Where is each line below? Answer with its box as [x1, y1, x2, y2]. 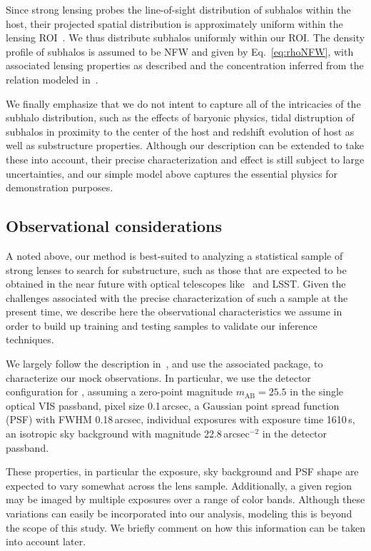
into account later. [6, 534, 86, 549]
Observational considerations [6, 215, 223, 237]
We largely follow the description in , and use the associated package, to [6, 356, 323, 371]
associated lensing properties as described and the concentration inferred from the [6, 58, 364, 73]
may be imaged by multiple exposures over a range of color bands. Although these [6, 492, 365, 507]
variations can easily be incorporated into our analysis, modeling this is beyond [6, 506, 352, 521]
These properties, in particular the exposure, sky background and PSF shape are [6, 464, 359, 479]
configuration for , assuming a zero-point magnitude [6, 384, 233, 399]
